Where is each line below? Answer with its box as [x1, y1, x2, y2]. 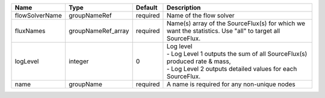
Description [166, 4, 201, 11]
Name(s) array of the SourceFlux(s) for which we [166, 19, 306, 27]
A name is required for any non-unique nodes [166, 80, 296, 88]
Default [135, 4, 158, 11]
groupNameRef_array [68, 27, 129, 35]
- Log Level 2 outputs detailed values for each [166, 65, 297, 73]
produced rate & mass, [166, 57, 231, 66]
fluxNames [14, 27, 46, 35]
